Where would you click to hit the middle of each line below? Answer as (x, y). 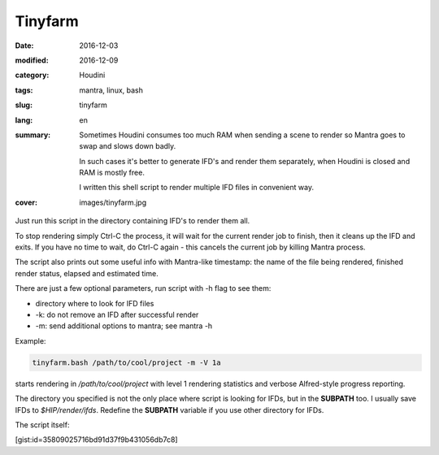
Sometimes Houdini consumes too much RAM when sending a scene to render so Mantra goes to (242, 135)
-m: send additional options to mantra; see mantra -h (124, 326)
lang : (24, 120)
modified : (32, 60)
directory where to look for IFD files (95, 303)
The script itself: (42, 425)
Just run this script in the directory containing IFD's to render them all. (133, 221)
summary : (33, 135)
